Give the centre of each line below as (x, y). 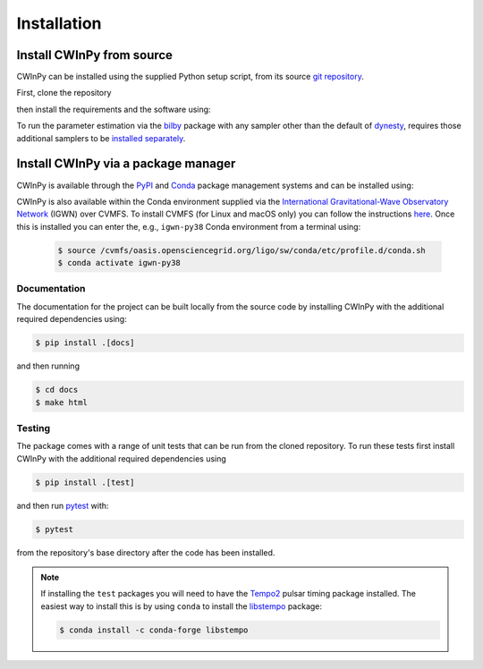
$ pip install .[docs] (85, 343)
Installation (59, 23)
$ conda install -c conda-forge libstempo (154, 630)
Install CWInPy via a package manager (126, 164)
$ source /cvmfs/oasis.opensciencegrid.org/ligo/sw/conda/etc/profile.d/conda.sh (242, 250)
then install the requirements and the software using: (114, 109)
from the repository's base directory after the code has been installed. (146, 552)
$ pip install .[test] (85, 482)
